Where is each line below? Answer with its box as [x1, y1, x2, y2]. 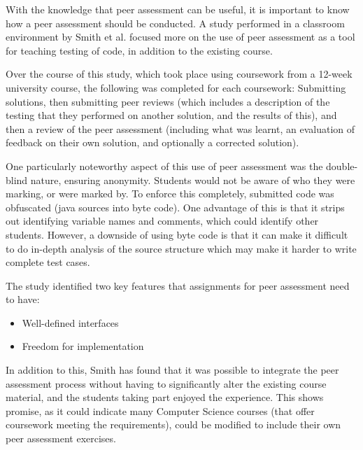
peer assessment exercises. [6, 431, 116, 446]
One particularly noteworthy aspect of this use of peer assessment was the [6, 158, 323, 173]
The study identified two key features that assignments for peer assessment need [6, 278, 350, 293]
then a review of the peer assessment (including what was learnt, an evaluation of [6, 121, 355, 136]
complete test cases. [6, 255, 90, 269]
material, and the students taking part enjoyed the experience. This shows [6, 390, 324, 405]
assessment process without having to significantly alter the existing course [6, 376, 327, 391]
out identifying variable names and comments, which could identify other [6, 213, 319, 228]
